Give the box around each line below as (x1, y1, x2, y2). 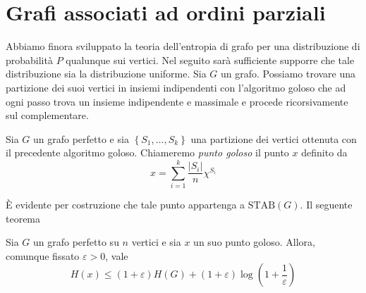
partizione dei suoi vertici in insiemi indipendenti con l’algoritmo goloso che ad (6, 80, 346, 94)
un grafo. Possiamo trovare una (221, 66, 356, 81)
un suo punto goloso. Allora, (193, 235, 315, 249)
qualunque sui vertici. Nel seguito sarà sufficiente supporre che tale (66, 52, 355, 67)
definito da (301, 145, 348, 160)
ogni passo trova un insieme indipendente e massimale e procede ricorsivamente (6, 94, 348, 108)
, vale (105, 248, 128, 263)
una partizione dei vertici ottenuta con (190, 131, 357, 146)
